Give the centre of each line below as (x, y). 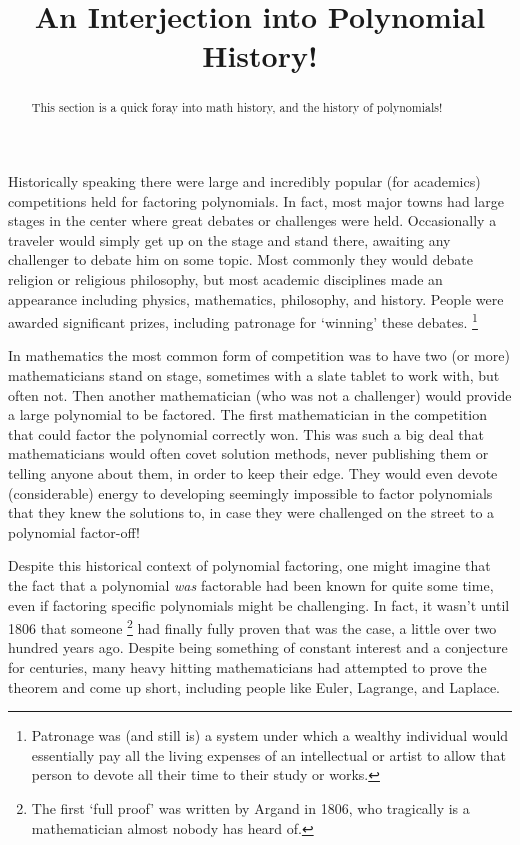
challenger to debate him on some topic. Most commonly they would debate (240, 259)
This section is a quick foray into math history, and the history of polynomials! (237, 107)
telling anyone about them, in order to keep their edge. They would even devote (253, 472)
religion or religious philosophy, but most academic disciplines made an (225, 278)
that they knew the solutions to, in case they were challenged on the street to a (251, 512)
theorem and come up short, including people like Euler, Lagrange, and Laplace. (254, 686)
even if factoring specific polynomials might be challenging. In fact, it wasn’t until (259, 604)
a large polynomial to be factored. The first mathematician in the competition (247, 414)
